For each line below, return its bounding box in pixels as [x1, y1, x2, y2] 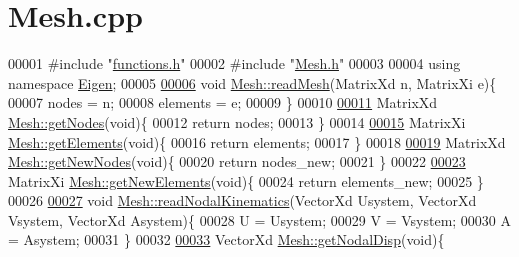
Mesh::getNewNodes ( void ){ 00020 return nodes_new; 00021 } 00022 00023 [8, 151, 466, 172]
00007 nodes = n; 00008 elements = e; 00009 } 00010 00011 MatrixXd [8, 92, 438, 113]
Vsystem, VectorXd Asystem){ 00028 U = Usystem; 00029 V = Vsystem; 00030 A [8, 209, 512, 230]
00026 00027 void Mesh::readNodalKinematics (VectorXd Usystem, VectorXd [8, 190, 477, 211]
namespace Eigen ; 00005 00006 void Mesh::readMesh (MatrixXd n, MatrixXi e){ [8, 72, 497, 93]
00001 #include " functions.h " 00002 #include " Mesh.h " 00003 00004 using [8, 53, 461, 74]
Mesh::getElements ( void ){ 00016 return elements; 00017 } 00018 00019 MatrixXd [8, 131, 506, 152]
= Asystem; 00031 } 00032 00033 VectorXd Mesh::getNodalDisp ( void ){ [8, 229, 445, 250]
